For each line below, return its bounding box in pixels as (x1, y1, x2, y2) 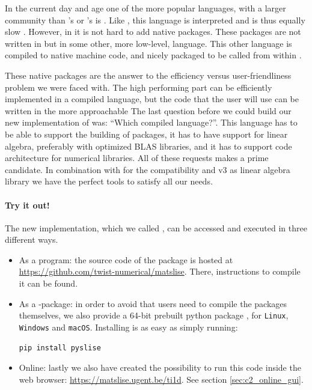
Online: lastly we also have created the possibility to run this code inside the (19, 361, 301, 374)
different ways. (5, 233, 58, 246)
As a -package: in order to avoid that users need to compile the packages (19, 297, 287, 309)
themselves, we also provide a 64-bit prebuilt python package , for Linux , (19, 309, 289, 321)
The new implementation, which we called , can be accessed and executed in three (5, 221, 307, 234)
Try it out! (5, 198, 50, 211)
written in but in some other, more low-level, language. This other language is (5, 37, 292, 49)
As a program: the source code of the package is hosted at (19, 253, 233, 266)
